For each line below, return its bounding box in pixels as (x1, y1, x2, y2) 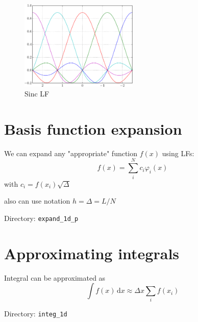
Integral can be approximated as (4, 272, 106, 283)
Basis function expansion (4, 118, 182, 139)
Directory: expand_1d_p (4, 212, 79, 223)
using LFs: (162, 147, 194, 158)
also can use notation (4, 195, 70, 206)
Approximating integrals (4, 242, 180, 263)
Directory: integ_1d (4, 308, 67, 319)
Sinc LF (24, 88, 49, 99)
